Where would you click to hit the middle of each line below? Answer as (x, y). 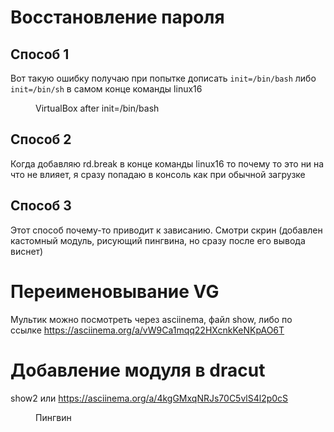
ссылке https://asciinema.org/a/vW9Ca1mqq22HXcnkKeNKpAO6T (147, 330)
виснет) (27, 251)
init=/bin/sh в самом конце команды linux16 (106, 89)
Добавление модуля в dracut (138, 370)
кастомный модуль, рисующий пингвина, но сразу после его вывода (158, 240)
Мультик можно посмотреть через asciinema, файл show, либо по (151, 319)
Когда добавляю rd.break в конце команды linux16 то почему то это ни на (167, 163)
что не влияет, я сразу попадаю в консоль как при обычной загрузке (158, 174)
